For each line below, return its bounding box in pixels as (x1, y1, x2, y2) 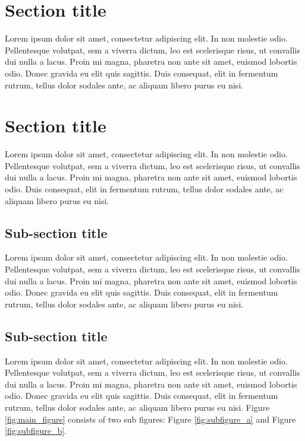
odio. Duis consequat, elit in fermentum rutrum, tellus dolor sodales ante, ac (5, 183, 284, 195)
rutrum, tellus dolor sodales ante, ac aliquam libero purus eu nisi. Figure (5, 401, 270, 413)
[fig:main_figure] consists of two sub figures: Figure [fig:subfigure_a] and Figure (5, 413, 296, 425)
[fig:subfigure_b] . (5, 424, 67, 437)
